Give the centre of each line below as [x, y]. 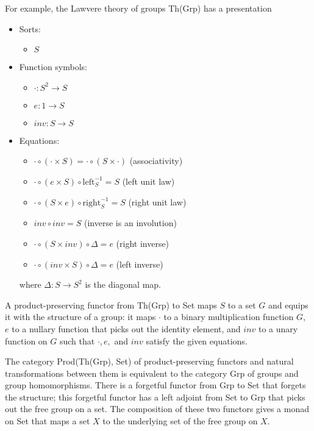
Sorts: [30, 28]
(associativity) [156, 161]
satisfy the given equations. [197, 340]
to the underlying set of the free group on [180, 421]
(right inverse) [143, 243]
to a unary [278, 328]
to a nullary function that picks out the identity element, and [126, 328]
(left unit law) [148, 181]
